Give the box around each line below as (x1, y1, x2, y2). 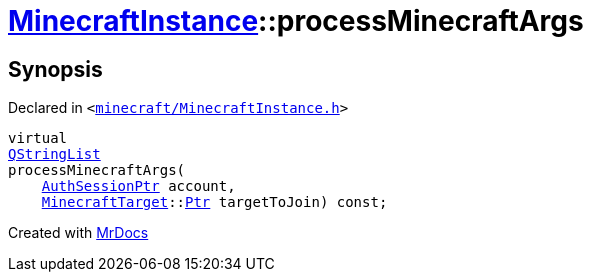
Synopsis (8, 56, 103, 82)
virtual (8, 130, 68, 147)
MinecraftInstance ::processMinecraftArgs (8, 4, 584, 38)
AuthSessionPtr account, (41, 178, 236, 195)
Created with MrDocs (8, 224, 149, 242)
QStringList (8, 146, 101, 163)
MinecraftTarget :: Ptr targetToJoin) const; (41, 194, 388, 211)
